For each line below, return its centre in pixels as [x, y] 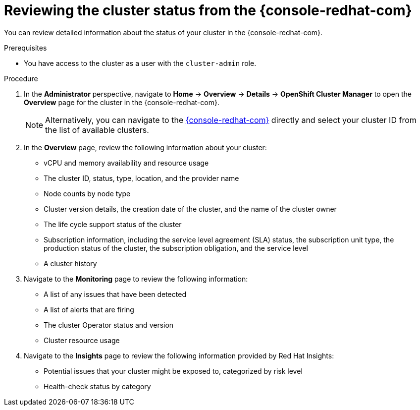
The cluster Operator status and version [109, 325]
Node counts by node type [87, 193]
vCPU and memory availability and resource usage [126, 163]
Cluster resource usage [82, 340]
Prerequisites [26, 48]
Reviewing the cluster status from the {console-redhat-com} [208, 10]
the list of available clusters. [97, 130]
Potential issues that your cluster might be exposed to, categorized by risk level [173, 371]
